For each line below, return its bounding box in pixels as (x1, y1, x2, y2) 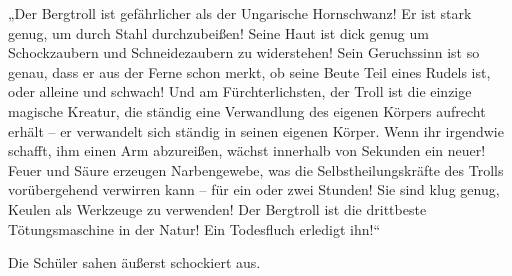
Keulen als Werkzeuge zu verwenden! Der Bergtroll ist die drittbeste (8, 198, 427, 219)
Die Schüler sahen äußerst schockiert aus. (8, 252, 261, 273)
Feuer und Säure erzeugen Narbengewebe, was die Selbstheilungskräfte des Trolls (8, 159, 504, 180)
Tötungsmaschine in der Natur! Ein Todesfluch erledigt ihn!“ (8, 218, 381, 239)
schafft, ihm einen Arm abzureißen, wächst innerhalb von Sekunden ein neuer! (8, 140, 486, 161)
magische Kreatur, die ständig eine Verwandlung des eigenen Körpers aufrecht (8, 100, 486, 121)
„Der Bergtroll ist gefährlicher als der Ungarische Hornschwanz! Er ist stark (8, 3, 472, 23)
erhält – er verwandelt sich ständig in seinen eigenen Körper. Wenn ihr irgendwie (8, 120, 504, 141)
